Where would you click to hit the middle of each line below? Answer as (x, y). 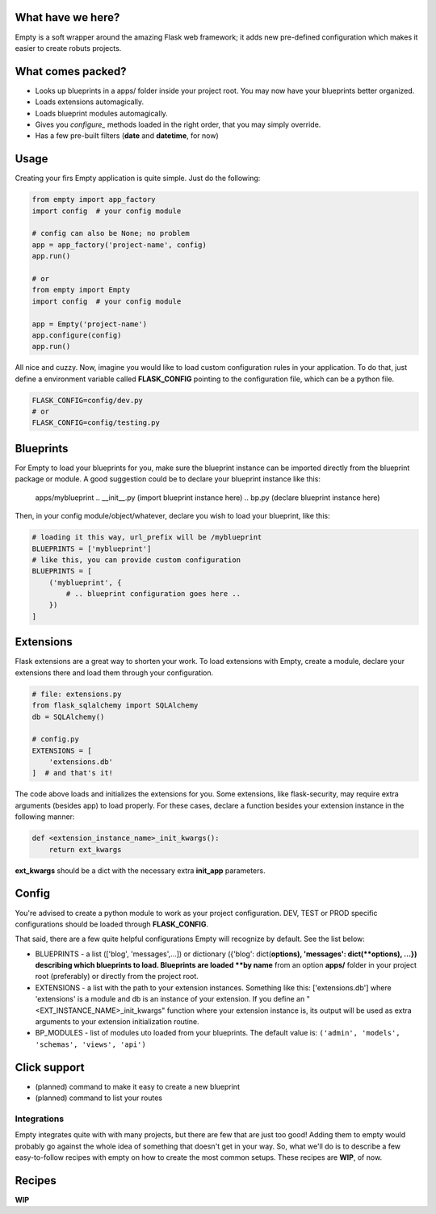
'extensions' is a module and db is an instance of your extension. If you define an (170, 999)
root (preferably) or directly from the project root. (117, 977)
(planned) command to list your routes (99, 1098)
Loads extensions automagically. (90, 102)
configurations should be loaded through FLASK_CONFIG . (112, 924)
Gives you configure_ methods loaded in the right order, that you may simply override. (178, 124)
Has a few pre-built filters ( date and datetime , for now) (127, 136)
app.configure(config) (77, 335)
